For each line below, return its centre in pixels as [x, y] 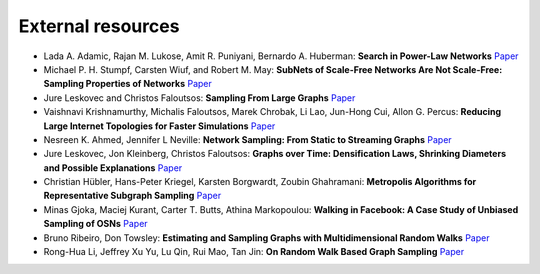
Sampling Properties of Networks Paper [127, 84]
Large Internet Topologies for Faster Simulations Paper [159, 126]
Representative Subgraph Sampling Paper [132, 196]
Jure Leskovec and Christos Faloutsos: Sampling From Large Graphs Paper [199, 97]
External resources [99, 26]
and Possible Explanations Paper [113, 167]
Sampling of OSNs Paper [96, 224]
